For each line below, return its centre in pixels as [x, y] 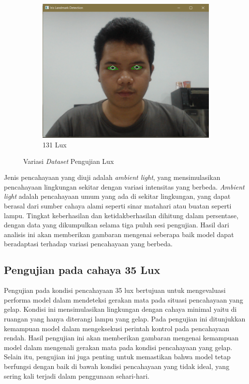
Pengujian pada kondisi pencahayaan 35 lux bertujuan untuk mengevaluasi [115, 290]
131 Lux [55, 145]
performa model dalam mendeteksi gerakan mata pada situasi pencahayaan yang [124, 299]
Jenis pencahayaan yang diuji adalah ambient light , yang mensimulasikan [112, 177]
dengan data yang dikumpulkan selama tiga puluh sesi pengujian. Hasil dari [117, 225]
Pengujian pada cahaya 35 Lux [82, 270]
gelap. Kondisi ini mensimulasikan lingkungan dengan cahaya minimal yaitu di [120, 309]
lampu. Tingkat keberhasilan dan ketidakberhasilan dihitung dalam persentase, [121, 215]
